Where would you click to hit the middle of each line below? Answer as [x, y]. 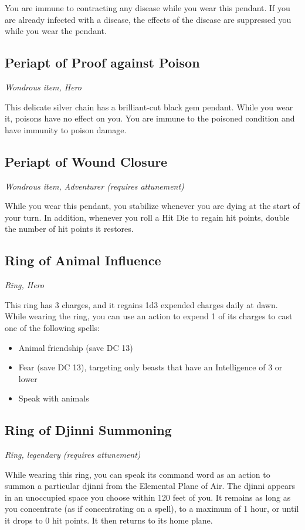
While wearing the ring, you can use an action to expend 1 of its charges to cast [149, 316]
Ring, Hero [24, 285]
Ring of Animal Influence [83, 260]
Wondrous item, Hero [43, 87]
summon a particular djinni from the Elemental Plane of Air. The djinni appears [150, 486]
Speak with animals [54, 398]
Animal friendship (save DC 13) [76, 347]
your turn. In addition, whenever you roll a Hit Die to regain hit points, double [147, 217]
